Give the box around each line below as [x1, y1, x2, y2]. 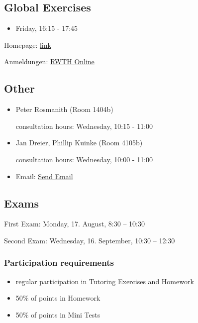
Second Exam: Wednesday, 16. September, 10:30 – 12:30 [4, 235, 175, 245]
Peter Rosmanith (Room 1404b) [15, 104, 113, 114]
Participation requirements [4, 256, 114, 269]
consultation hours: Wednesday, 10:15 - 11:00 [15, 120, 153, 131]
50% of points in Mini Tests [15, 309, 100, 320]
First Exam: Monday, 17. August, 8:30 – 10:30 [4, 218, 145, 229]
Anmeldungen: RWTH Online [4, 56, 95, 67]
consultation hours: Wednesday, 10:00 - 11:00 [15, 154, 153, 164]
